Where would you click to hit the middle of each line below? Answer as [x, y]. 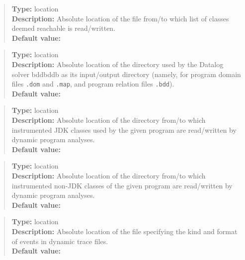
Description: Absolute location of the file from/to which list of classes [120, 18]
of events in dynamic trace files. [60, 241]
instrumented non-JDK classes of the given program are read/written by [122, 185]
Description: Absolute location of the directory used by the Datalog [118, 64]
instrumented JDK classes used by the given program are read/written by [124, 130]
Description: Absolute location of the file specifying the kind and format [124, 231]
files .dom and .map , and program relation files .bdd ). [93, 84]
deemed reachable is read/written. [64, 28]
